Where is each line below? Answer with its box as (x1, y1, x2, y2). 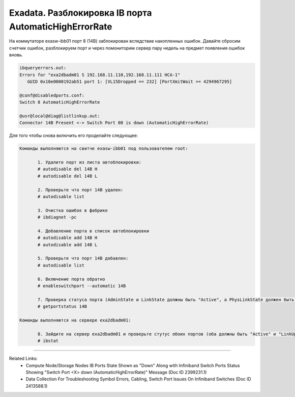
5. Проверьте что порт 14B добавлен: (37, 256, 129, 261)
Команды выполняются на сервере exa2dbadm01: (19, 317, 131, 323)
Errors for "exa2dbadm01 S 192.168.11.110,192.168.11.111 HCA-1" (19, 72, 180, 78)
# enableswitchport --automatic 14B (37, 283, 126, 289)
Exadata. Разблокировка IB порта (9, 7, 152, 18)
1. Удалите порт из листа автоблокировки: (37, 159, 142, 165)
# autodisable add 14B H (37, 235, 98, 240)
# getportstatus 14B (37, 304, 87, 309)
